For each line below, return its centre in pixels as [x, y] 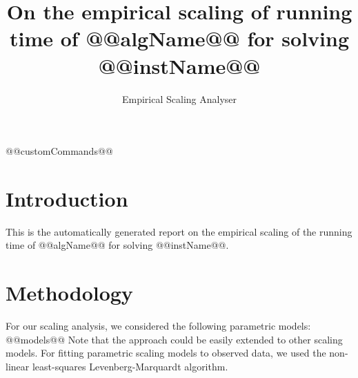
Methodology [69, 293]
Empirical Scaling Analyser [179, 98]
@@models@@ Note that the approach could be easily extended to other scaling [174, 339]
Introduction [67, 198]
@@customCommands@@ [59, 151]
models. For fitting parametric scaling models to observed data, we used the [166, 353]
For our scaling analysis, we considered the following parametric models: [158, 326]
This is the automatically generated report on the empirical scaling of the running [179, 231]
